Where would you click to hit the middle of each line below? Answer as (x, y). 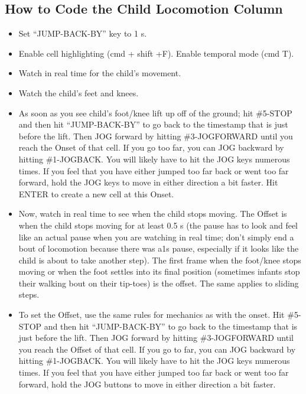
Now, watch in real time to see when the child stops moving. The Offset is (153, 214)
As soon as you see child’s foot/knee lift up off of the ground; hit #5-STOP (155, 113)
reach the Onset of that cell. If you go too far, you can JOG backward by (151, 147)
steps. (29, 294)
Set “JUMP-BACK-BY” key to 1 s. (83, 33)
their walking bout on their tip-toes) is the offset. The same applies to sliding (159, 283)
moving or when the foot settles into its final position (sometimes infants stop (159, 271)
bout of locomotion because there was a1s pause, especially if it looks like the (159, 248)
